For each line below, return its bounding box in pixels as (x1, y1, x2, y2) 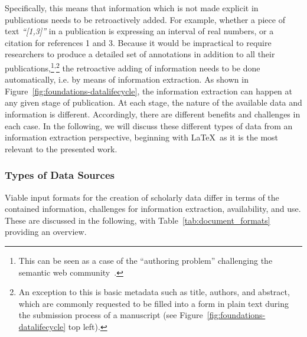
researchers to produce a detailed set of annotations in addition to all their (5, 48, 275, 60)
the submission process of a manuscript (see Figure (18, 309, 203, 321)
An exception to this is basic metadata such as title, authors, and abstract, (18, 286, 290, 298)
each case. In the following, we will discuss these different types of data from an (5, 119, 293, 132)
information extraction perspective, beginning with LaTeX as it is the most (5, 131, 279, 143)
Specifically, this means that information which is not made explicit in (5, 2, 259, 14)
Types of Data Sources (5, 168, 115, 182)
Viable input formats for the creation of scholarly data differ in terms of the (5, 191, 279, 203)
